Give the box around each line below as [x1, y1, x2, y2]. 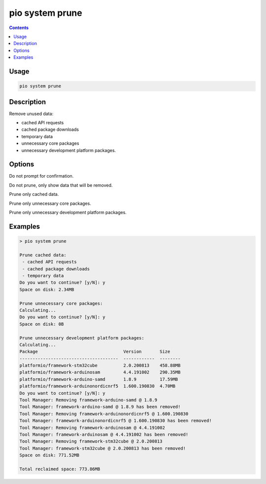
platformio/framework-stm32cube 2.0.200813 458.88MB [19, 363, 181, 369]
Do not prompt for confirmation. [9, 173, 74, 179]
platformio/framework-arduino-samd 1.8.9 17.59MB [19, 376, 178, 382]
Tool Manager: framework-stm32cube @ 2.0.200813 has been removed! [19, 446, 186, 451]
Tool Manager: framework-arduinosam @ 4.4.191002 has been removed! [19, 432, 189, 437]
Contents [9, 25, 29, 31]
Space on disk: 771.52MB [19, 452, 80, 458]
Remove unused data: [9, 111, 54, 116]
